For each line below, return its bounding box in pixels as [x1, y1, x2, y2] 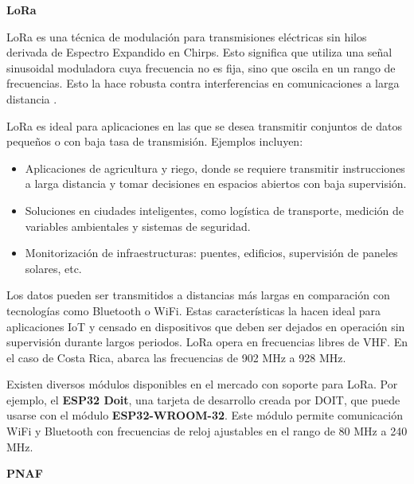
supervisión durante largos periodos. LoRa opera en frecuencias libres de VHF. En [6, 334, 408, 350]
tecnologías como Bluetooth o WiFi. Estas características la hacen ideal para [6, 302, 381, 318]
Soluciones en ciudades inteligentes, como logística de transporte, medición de [25, 201, 404, 218]
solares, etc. [25, 260, 82, 276]
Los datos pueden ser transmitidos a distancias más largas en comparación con [6, 287, 390, 303]
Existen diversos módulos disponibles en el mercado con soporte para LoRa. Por [6, 376, 398, 392]
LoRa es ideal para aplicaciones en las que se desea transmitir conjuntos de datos [6, 117, 402, 134]
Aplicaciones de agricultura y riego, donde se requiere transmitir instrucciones [25, 159, 405, 176]
